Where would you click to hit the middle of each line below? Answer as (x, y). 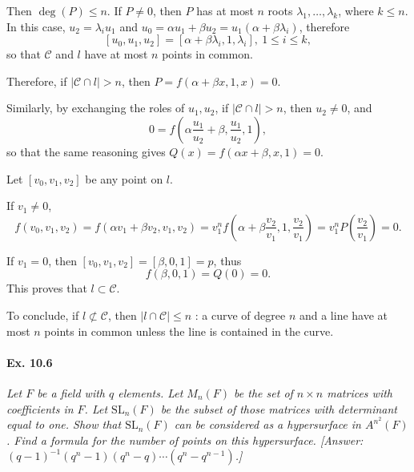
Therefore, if (37, 81)
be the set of (263, 392)
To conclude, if (43, 315)
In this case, (36, 26)
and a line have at (344, 315)
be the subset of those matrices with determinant (279, 408)
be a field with (71, 392)
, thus (227, 260)
